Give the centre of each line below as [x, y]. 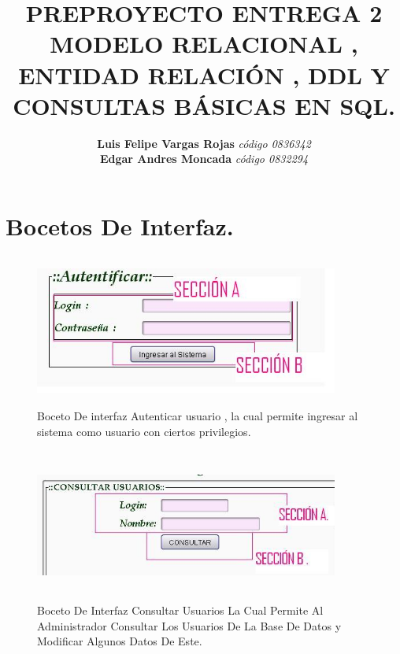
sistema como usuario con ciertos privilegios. [144, 431]
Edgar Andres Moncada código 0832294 [204, 159]
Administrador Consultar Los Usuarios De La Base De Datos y [189, 625]
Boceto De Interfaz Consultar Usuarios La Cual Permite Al [180, 610]
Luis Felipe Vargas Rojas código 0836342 [204, 143]
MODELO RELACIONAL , [204, 44]
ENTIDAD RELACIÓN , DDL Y [204, 74]
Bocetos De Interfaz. [120, 225]
